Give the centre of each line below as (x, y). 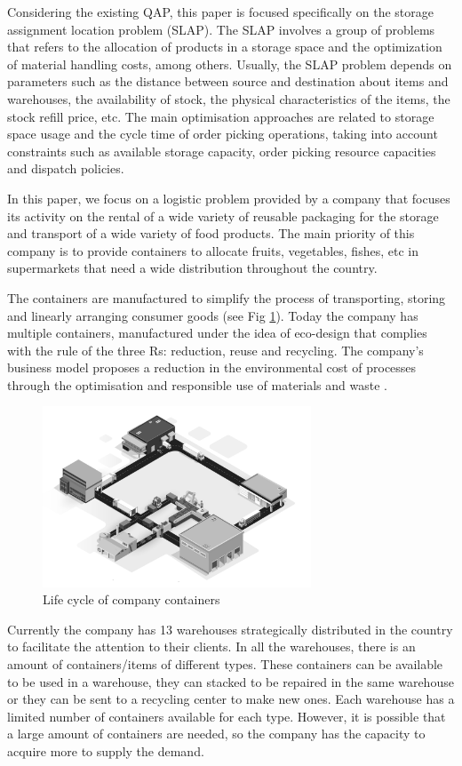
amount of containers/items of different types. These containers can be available (225, 663)
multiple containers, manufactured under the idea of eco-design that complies (217, 333)
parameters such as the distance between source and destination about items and (228, 81)
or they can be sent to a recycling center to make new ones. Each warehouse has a (231, 699)
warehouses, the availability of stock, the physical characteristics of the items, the (229, 98)
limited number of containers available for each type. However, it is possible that (227, 716)
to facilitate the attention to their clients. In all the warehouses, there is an (211, 646)
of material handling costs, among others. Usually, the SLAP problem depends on (230, 64)
